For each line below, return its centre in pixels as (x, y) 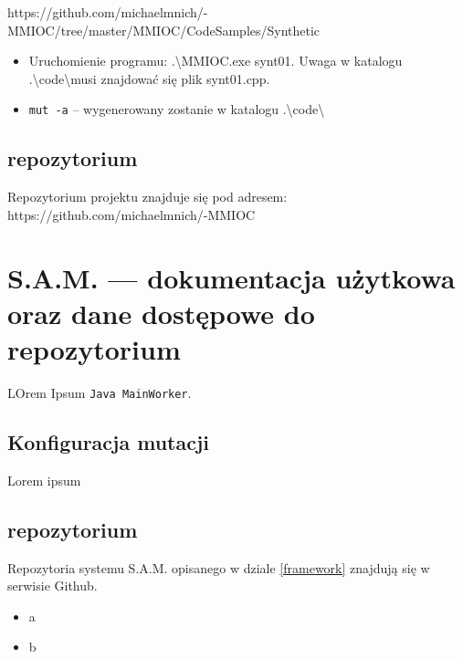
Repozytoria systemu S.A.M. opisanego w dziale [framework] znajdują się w (219, 567)
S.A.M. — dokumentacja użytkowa (231, 277)
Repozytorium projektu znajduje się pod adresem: (147, 197)
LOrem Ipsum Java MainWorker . (100, 392)
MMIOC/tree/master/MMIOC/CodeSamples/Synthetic (164, 30)
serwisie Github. (53, 586)
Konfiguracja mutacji (109, 441)
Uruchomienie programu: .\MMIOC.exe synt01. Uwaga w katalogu (216, 61)
